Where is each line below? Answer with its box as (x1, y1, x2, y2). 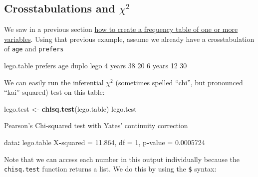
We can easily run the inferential (4, 77, 104, 87)
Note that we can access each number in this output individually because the (4, 154, 240, 164)
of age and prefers (4, 43, 64, 54)
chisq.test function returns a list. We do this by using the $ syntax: (4, 164, 217, 174)
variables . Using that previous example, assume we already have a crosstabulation (4, 33, 255, 44)
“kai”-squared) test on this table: (4, 87, 105, 97)
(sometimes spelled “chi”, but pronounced (115, 77, 243, 87)
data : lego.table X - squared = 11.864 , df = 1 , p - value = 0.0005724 (4, 137, 205, 148)
